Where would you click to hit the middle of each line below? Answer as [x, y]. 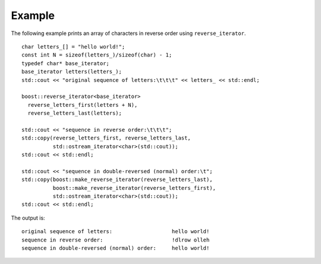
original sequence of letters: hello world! [116, 232]
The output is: [28, 218]
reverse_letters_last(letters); [75, 113]
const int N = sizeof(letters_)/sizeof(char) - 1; [97, 55]
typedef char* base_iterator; [66, 63]
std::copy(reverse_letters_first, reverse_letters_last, [106, 138]
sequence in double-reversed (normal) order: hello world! [116, 248]
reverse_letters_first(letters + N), [83, 105]
